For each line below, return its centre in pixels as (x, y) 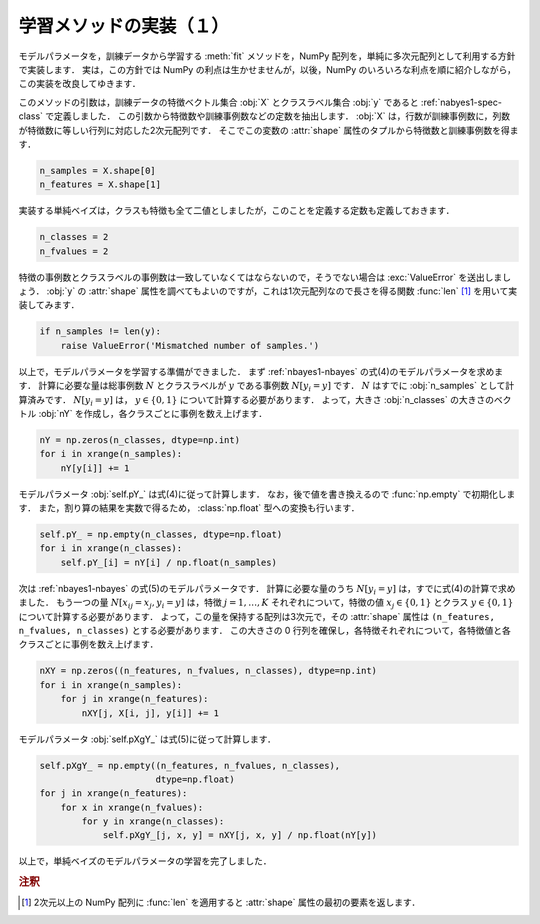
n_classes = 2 (74, 237)
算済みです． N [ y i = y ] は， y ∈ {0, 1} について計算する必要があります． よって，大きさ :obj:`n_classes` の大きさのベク (265, 400)
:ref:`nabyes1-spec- (461, 102)
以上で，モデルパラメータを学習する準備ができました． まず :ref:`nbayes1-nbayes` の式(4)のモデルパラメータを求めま (261, 371)
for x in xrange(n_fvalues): (132, 807)
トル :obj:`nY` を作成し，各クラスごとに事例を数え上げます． (143, 413)
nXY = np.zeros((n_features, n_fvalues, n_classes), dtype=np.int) (208, 671)
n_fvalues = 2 (74, 251)
